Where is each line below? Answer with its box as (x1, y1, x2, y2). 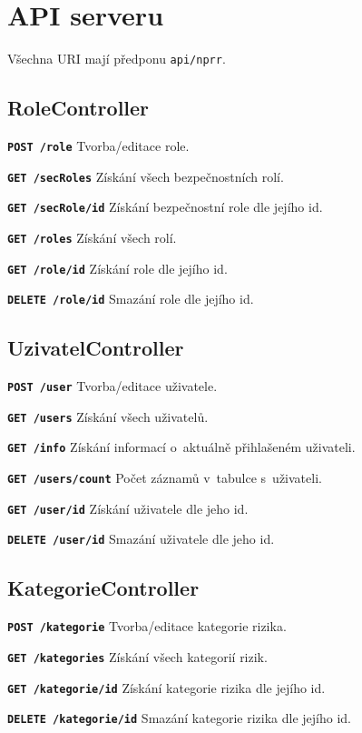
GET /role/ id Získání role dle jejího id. (7, 258, 228, 277)
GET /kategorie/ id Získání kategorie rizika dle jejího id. (7, 678, 326, 697)
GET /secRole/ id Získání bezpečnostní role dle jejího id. (7, 197, 323, 216)
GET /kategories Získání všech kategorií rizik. (7, 647, 268, 666)
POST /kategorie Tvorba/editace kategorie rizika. (7, 617, 287, 636)
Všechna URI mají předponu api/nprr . (7, 49, 226, 68)
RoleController (7, 94, 150, 122)
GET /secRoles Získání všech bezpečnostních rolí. (7, 166, 284, 186)
